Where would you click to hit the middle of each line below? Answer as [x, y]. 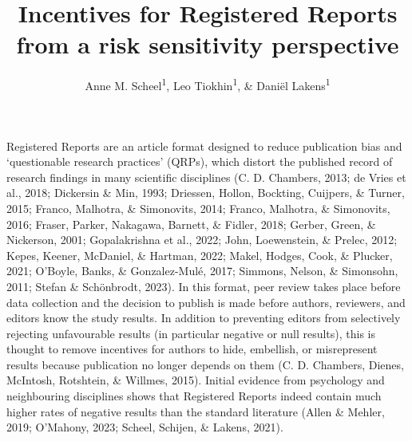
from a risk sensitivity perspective [208, 44]
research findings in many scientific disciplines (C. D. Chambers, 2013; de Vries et [206, 177]
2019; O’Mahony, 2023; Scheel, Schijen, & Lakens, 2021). [145, 427]
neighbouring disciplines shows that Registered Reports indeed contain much [194, 396]
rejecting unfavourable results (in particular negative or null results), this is [191, 333]
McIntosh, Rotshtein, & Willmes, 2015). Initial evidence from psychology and [196, 380]
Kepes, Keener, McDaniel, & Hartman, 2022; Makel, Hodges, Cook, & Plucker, [200, 255]
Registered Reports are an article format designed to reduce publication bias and [204, 146]
